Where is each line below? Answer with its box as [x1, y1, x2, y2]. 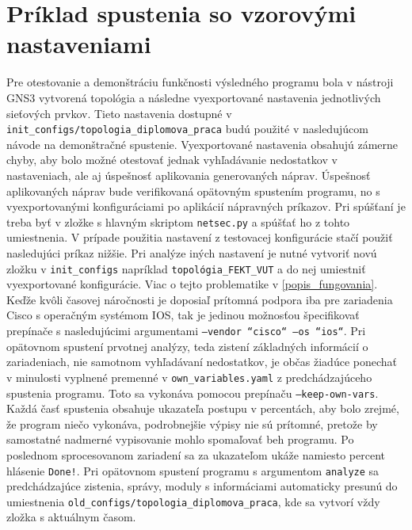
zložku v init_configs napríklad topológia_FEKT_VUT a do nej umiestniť [6, 260, 366, 276]
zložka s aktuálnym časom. [6, 509, 136, 525]
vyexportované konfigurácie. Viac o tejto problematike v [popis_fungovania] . [6, 276, 378, 292]
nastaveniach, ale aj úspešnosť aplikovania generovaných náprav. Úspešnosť [6, 166, 371, 183]
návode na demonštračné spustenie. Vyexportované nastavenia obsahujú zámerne [6, 135, 399, 152]
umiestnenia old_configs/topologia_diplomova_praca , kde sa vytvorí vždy [6, 493, 380, 509]
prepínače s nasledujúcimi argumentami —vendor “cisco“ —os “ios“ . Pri [6, 322, 366, 338]
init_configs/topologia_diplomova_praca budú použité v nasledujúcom [6, 120, 368, 137]
